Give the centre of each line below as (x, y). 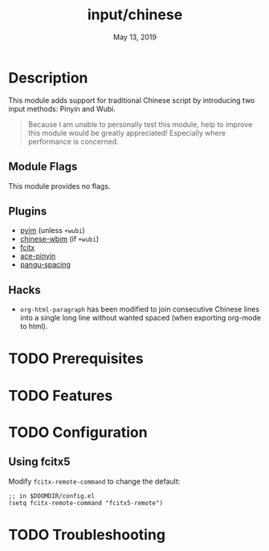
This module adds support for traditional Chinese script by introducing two (132, 100)
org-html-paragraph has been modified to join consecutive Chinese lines (139, 309)
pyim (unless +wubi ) (53, 231)
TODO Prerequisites (76, 359)
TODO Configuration (78, 432)
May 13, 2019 (135, 37)
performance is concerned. (73, 141)
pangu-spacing (45, 265)
